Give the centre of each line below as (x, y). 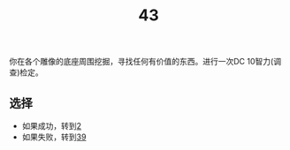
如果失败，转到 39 (54, 137)
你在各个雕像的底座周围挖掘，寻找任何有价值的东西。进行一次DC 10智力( (141, 62)
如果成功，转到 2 (52, 126)
